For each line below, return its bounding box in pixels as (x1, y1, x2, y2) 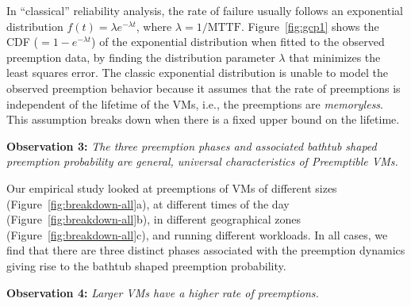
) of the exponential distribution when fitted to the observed (91, 33, 385, 50)
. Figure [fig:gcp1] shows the (240, 17, 379, 34)
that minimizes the (289, 48, 381, 65)
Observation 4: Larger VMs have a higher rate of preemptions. (6, 284, 319, 300)
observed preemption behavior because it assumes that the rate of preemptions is (6, 79, 401, 96)
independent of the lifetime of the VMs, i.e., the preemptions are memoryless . (6, 95, 383, 112)
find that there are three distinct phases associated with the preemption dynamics (6, 242, 405, 258)
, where (136, 17, 172, 34)
